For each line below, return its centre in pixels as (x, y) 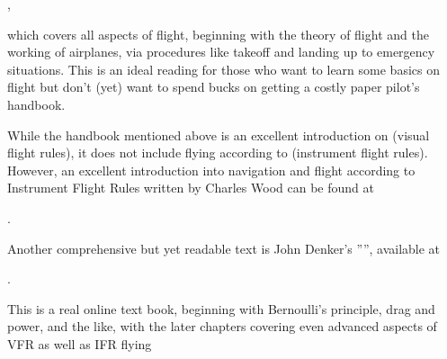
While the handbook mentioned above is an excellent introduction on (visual (219, 135)
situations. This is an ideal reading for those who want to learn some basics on (223, 69)
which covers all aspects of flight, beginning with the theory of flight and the (218, 34)
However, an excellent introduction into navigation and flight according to (211, 170)
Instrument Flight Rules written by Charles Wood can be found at (191, 188)
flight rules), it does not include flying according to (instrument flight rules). (218, 153)
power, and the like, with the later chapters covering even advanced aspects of (222, 326)
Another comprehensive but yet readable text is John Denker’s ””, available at (224, 248)
